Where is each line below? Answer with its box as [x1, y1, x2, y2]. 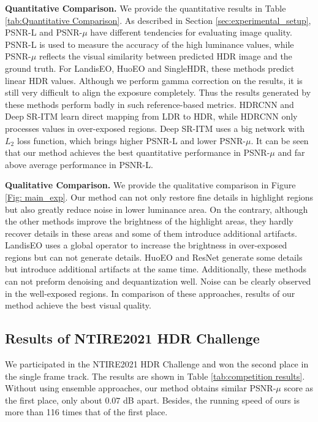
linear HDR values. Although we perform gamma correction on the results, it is [5, 74, 303, 86]
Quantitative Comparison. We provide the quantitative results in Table [5, 2, 286, 14]
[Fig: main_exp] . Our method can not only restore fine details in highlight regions [5, 190, 314, 203]
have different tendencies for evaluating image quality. [90, 26, 292, 39]
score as [284, 382, 314, 394]
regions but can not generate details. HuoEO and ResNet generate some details [5, 250, 303, 263]
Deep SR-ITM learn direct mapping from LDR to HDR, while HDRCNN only [5, 110, 298, 123]
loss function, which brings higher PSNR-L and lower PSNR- [17, 134, 246, 147]
